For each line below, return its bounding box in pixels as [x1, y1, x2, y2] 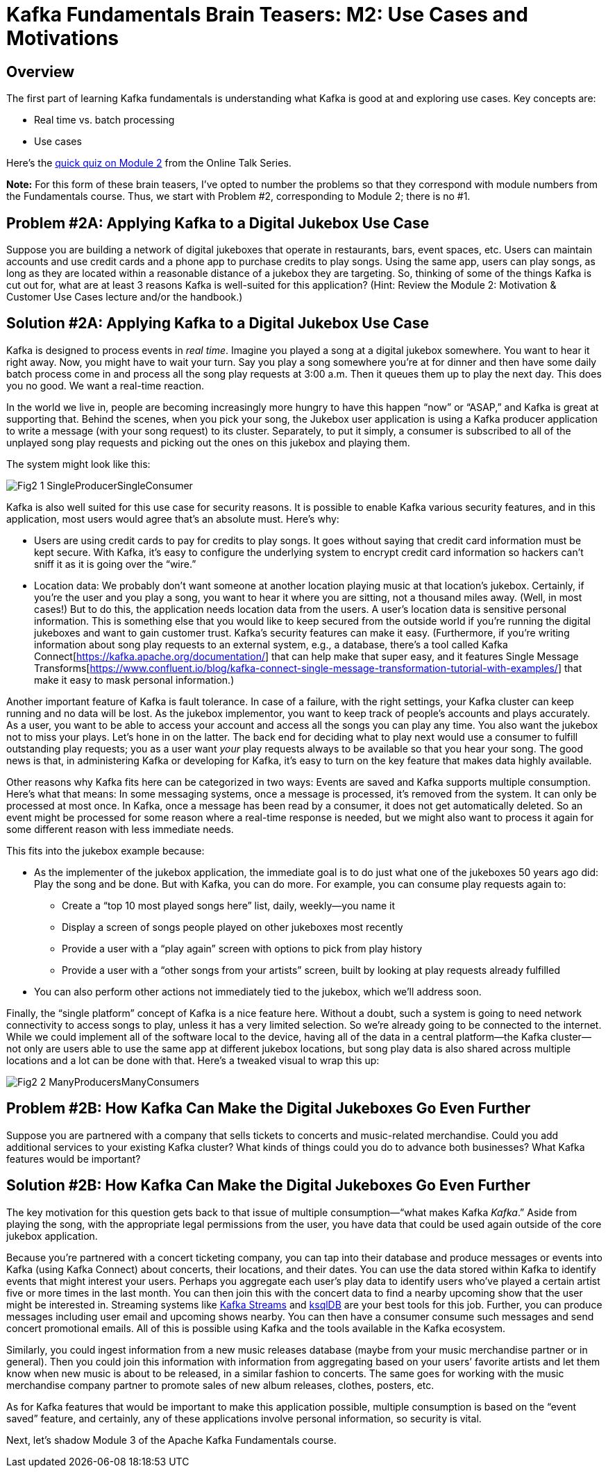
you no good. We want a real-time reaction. [6, 379, 205, 392]
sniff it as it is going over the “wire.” [34, 557, 196, 570]
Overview [6, 62, 75, 81]
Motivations [6, 26, 119, 50]
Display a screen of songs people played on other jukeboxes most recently [62, 920, 403, 933]
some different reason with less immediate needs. [6, 823, 234, 835]
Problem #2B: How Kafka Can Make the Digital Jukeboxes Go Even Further [6, 1100, 531, 1118]
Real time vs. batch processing [34, 114, 175, 126]
